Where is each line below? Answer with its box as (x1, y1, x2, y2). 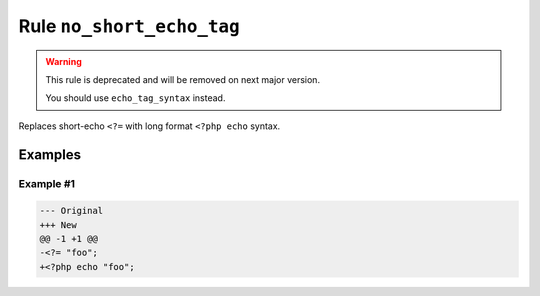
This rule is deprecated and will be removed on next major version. (45, 73, 320, 85)
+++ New (39, 219, 77, 230)
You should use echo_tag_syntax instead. (45, 92, 226, 104)
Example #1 (18, 176, 75, 190)
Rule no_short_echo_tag (18, 15, 240, 37)
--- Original (39, 205, 104, 217)
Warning (45, 55, 82, 67)
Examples (18, 146, 82, 163)
